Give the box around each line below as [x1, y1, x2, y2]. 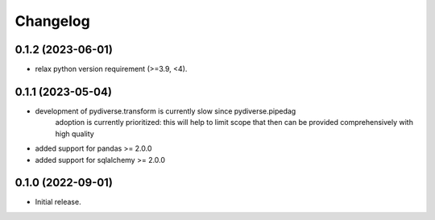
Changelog [14, 12, 90, 30]
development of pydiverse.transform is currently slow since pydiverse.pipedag [35, 106, 296, 116]
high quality [55, 129, 94, 139]
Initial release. [35, 197, 81, 207]
